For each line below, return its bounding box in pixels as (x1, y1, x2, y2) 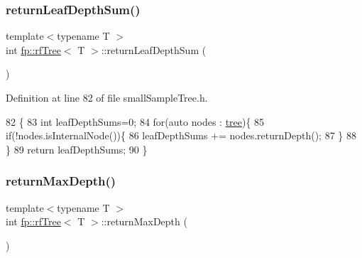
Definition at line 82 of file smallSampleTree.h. (6, 90, 208, 104)
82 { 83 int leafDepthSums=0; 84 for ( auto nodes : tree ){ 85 (6, 114, 265, 129)
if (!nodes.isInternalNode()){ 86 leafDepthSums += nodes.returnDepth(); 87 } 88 (6, 128, 356, 143)
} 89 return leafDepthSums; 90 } (6, 141, 148, 156)
